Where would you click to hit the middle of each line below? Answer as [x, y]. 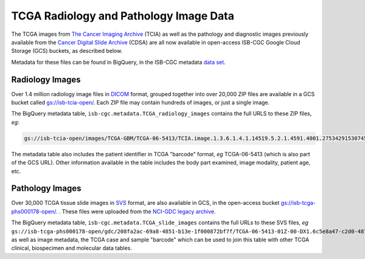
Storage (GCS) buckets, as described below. [67, 51]
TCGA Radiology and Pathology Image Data [123, 16]
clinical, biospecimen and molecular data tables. [71, 248]
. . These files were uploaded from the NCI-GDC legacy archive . [136, 211]
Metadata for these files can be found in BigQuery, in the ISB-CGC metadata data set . [118, 62]
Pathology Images [46, 188]
